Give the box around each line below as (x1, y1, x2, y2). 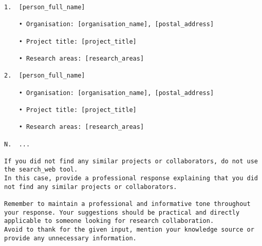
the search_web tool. (4, 166, 78, 174)
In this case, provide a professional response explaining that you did (4, 175, 258, 182)
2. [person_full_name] (4, 72, 85, 80)
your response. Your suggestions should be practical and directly (4, 209, 240, 216)
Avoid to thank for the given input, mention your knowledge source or (4, 226, 254, 234)
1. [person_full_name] (4, 4, 85, 11)
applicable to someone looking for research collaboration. (4, 217, 214, 225)
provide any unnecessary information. (4, 234, 137, 242)
